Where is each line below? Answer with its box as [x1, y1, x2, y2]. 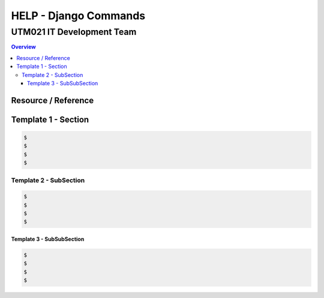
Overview [11, 43, 36, 50]
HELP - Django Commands [11, 9, 146, 22]
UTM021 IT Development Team [11, 26, 137, 37]
